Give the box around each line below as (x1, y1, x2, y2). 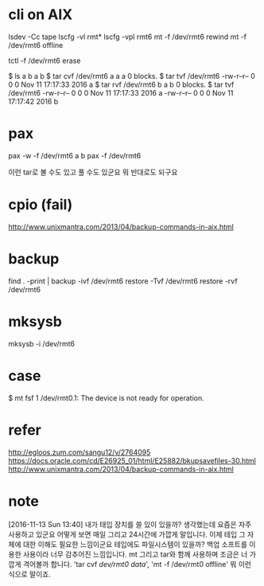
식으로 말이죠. (8, 569, 52, 579)
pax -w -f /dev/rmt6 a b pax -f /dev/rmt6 (8, 150, 142, 160)
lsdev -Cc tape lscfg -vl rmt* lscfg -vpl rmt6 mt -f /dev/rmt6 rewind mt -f (8, 32, 247, 41)
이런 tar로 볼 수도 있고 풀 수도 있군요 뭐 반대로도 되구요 (8, 167, 178, 177)
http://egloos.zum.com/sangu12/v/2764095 (8, 447, 151, 457)
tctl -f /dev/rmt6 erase (8, 56, 81, 65)
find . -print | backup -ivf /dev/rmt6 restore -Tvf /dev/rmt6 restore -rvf (8, 276, 238, 286)
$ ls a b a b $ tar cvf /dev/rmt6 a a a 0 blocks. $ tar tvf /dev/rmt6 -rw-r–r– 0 (8, 71, 256, 80)
